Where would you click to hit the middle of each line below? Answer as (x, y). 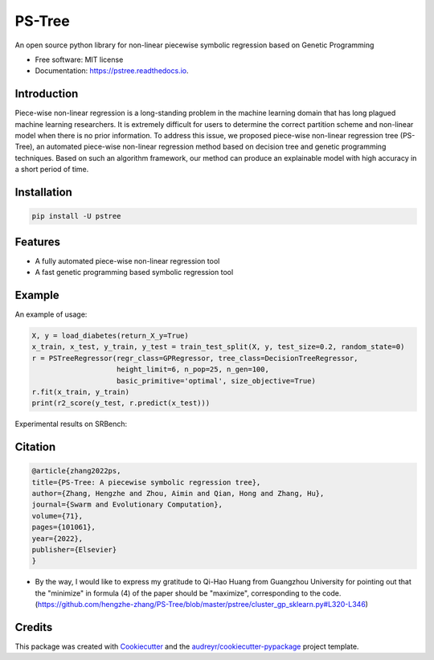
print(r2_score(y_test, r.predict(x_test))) (121, 403)
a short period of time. (52, 170)
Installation (43, 192)
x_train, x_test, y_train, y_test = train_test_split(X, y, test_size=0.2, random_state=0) (218, 347)
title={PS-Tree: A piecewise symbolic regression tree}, (146, 482)
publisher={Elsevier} (74, 550)
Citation (35, 447)
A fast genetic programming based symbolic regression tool (134, 273)
